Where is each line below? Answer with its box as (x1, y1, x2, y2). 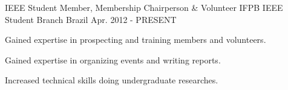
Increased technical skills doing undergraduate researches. (5, 74, 218, 86)
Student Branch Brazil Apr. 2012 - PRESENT (5, 13, 177, 25)
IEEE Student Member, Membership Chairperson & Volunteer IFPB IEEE (5, 1, 283, 13)
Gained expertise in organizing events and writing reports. (5, 53, 221, 66)
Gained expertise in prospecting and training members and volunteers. (5, 33, 266, 46)
